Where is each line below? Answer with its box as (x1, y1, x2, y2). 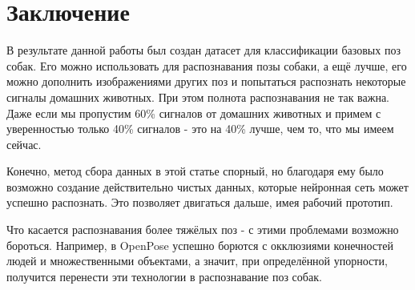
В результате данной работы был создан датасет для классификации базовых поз (6, 42, 401, 58)
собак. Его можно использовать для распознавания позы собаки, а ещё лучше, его (6, 57, 407, 74)
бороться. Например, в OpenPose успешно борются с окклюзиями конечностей (6, 236, 393, 253)
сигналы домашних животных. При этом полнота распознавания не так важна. (6, 88, 390, 105)
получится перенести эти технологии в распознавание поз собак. (6, 268, 322, 284)
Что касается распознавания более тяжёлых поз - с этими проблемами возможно (6, 221, 399, 238)
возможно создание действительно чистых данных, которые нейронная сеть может (6, 178, 409, 195)
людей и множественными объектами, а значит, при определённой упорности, (6, 252, 388, 269)
